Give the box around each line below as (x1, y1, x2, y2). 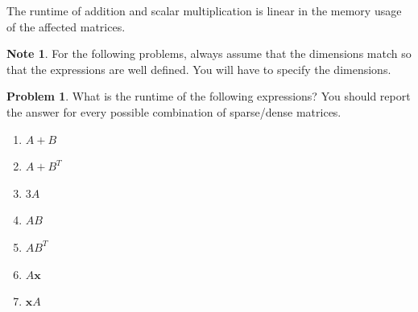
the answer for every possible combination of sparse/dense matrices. (6, 103, 341, 120)
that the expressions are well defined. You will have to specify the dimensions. (6, 60, 391, 77)
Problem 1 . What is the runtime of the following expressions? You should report (6, 88, 411, 105)
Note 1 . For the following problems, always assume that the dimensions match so (6, 45, 412, 62)
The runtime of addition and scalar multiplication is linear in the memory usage (6, 2, 402, 18)
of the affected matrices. (6, 18, 126, 35)
